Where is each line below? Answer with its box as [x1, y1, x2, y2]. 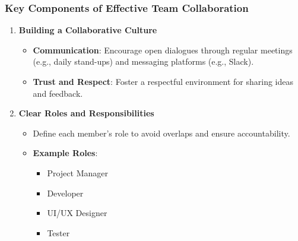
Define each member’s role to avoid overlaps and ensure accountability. [33, 126, 290, 139]
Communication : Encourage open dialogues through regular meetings [33, 43, 293, 56]
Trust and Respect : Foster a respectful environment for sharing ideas [33, 75, 294, 87]
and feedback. [33, 87, 83, 99]
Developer [47, 186, 84, 199]
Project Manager [47, 166, 108, 179]
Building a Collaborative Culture [18, 24, 157, 36]
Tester [47, 226, 70, 239]
